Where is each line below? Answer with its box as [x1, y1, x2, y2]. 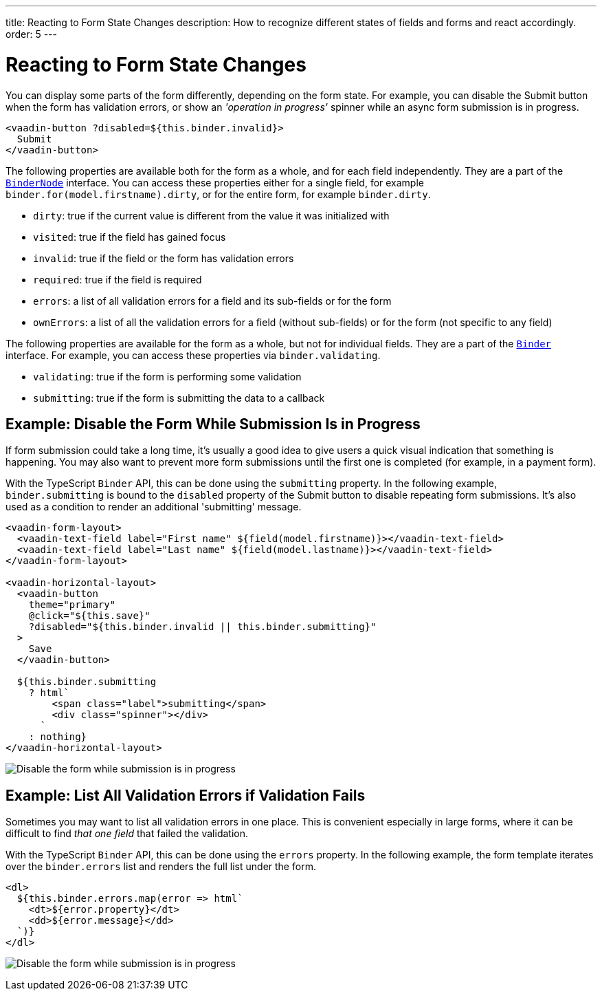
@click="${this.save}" [28, 610, 150, 622]
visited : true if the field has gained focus [33, 230, 226, 243]
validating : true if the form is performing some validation [33, 370, 302, 382]
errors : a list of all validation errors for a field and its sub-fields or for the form [33, 294, 392, 307]
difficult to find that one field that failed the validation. [5, 827, 248, 840]
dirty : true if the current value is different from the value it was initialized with [33, 209, 390, 221]
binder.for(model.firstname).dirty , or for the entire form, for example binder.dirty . [5, 188, 431, 200]
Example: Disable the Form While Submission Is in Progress [5, 415, 421, 433]
